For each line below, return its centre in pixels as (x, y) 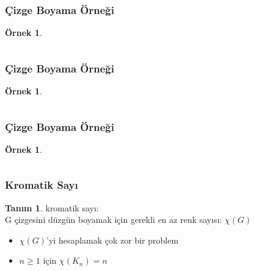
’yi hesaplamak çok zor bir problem (113, 240)
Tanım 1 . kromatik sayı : (52, 207)
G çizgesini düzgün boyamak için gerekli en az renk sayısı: (114, 220)
